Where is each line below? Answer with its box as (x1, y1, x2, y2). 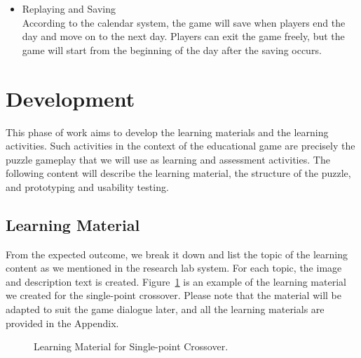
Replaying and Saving (22, 1, 116, 15)
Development (6, 84, 135, 112)
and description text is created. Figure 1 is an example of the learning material (6, 274, 346, 289)
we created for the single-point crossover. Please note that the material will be (6, 288, 341, 303)
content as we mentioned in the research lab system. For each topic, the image (6, 260, 342, 275)
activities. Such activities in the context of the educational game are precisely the (6, 138, 355, 153)
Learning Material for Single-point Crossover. (34, 339, 229, 354)
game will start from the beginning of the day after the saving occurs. (22, 42, 322, 57)
